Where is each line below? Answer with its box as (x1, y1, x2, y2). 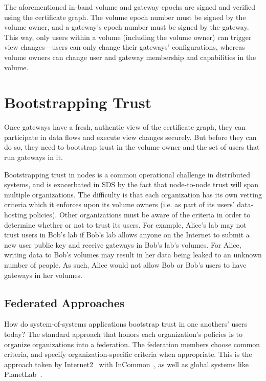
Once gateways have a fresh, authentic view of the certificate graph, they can (4, 122, 246, 132)
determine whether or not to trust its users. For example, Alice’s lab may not (4, 219, 247, 230)
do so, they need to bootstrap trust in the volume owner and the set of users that (4, 142, 260, 152)
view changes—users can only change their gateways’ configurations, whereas (4, 42, 245, 52)
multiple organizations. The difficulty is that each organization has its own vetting (4, 189, 262, 199)
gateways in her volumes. (4, 269, 83, 280)
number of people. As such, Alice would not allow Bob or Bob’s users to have (4, 259, 247, 270)
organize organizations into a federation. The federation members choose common (4, 338, 260, 349)
